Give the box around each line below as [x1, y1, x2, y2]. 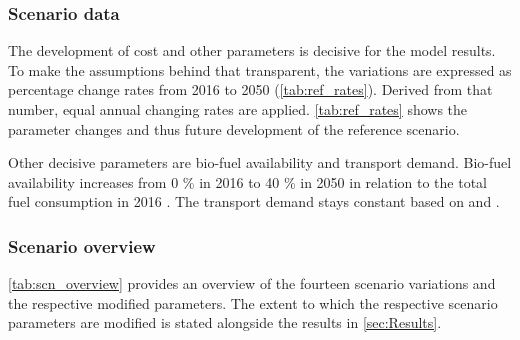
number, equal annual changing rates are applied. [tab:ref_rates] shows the [8, 99, 468, 119]
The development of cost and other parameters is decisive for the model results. [8, 40, 496, 61]
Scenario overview [8, 233, 156, 258]
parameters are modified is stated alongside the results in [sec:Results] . [8, 312, 442, 333]
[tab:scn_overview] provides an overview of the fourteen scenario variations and [8, 273, 496, 294]
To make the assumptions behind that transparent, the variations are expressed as [8, 59, 512, 80]
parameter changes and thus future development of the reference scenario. [8, 118, 460, 139]
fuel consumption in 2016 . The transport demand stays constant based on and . [8, 191, 500, 212]
